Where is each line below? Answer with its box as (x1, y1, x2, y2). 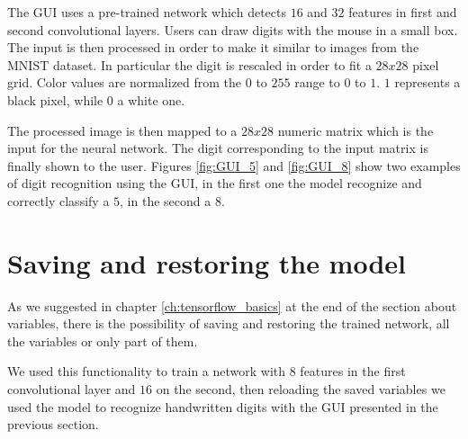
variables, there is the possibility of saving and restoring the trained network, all (7, 314, 450, 333)
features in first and (348, 3, 457, 21)
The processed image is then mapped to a (7, 121, 238, 139)
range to (294, 73, 340, 92)
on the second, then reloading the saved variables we (156, 380, 445, 399)
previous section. (7, 415, 99, 434)
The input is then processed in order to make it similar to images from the (7, 38, 419, 57)
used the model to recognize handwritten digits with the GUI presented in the (7, 397, 438, 416)
